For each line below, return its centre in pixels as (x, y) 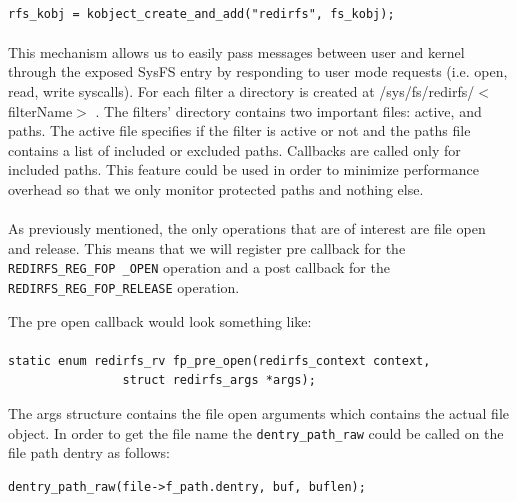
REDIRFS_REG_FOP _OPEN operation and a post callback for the (199, 267)
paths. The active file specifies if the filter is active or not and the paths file (239, 130)
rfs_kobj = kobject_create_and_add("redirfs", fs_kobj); (201, 13)
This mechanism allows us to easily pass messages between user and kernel (236, 51)
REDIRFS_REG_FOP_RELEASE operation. (124, 286)
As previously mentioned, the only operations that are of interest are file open (247, 228)
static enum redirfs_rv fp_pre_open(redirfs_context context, (219, 360)
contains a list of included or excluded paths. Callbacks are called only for (234, 149)
